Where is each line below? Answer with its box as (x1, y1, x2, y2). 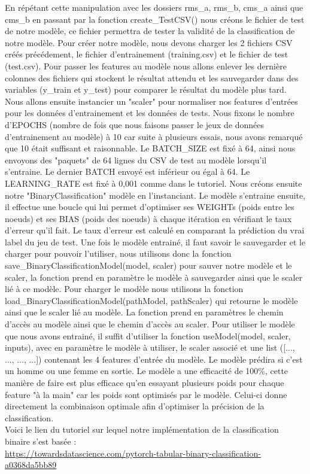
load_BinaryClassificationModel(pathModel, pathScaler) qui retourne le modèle (5, 294, 298, 306)
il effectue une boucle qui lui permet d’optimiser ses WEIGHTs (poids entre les (5, 200, 294, 213)
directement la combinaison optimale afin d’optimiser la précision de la (5, 400, 265, 412)
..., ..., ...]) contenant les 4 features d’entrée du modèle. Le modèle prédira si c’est (5, 353, 303, 365)
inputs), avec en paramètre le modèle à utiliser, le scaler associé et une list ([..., (5, 341, 295, 354)
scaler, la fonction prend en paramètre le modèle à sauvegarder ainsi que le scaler (5, 271, 303, 283)
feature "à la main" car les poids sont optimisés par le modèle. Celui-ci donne (5, 388, 287, 400)
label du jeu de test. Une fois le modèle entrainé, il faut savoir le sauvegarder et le (5, 235, 306, 248)
